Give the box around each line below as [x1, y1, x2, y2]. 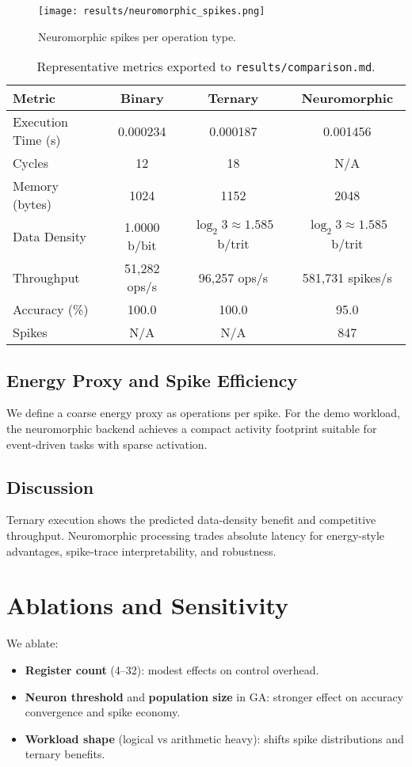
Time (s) [13, 131, 61, 150]
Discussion [6, 474, 94, 499]
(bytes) [13, 195, 51, 214]
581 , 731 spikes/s [302, 268, 392, 287]
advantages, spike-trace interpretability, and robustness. [6, 542, 277, 559]
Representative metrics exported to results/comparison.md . [36, 57, 376, 76]
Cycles [13, 154, 48, 173]
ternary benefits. [25, 746, 105, 762]
